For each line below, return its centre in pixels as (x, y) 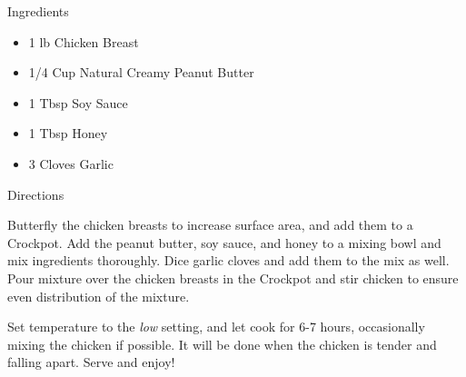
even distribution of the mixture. (99, 296)
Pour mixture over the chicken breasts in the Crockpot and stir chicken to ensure (233, 278)
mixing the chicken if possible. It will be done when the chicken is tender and (222, 344)
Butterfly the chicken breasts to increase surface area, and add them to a (210, 225)
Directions (36, 194)
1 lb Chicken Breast (84, 41)
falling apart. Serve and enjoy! (91, 362)
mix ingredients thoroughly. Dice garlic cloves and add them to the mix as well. (228, 260)
